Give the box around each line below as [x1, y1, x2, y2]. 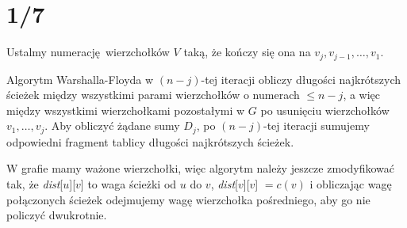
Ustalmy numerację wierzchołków [6, 44, 170, 60]
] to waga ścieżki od [80, 176, 177, 192]
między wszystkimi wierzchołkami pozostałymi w [6, 101, 245, 118]
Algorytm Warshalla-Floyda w [6, 70, 154, 87]
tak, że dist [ [6, 176, 63, 192]
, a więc [343, 86, 381, 103]
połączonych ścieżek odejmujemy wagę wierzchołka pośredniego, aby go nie [6, 191, 371, 207]
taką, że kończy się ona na [183, 44, 311, 60]
